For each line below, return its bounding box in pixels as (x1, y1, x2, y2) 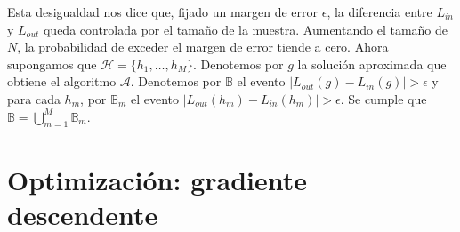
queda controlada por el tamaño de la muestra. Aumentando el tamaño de (43, 20, 448, 38)
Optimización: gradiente (7, 161, 308, 197)
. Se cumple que (340, 89, 427, 108)
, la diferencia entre (327, 3, 432, 20)
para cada (7, 89, 61, 108)
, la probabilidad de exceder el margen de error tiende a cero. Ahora (17, 37, 389, 56)
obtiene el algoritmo (7, 72, 117, 91)
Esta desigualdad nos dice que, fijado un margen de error (7, 3, 319, 20)
